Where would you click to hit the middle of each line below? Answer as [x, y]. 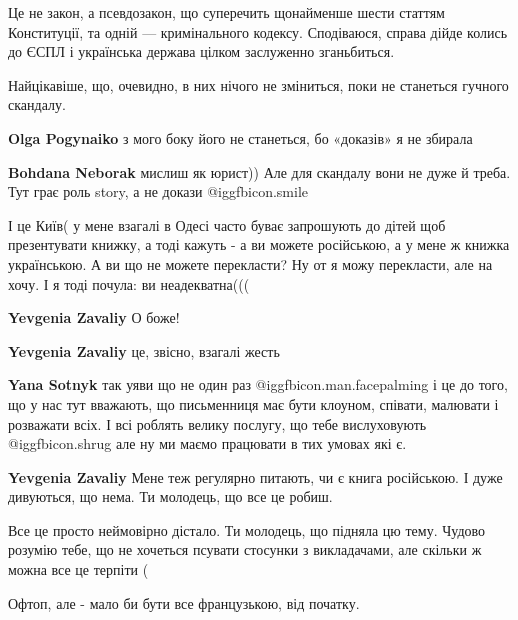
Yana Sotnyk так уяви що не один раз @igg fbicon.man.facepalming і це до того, [258, 384]
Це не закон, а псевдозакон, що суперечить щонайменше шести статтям [226, 12]
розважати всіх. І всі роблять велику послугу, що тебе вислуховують [217, 423]
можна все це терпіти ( [78, 569]
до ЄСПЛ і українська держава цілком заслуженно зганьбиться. [201, 51]
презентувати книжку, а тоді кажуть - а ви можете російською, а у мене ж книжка [259, 244]
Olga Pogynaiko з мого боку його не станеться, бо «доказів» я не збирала [240, 137]
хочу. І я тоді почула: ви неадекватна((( [129, 283]
